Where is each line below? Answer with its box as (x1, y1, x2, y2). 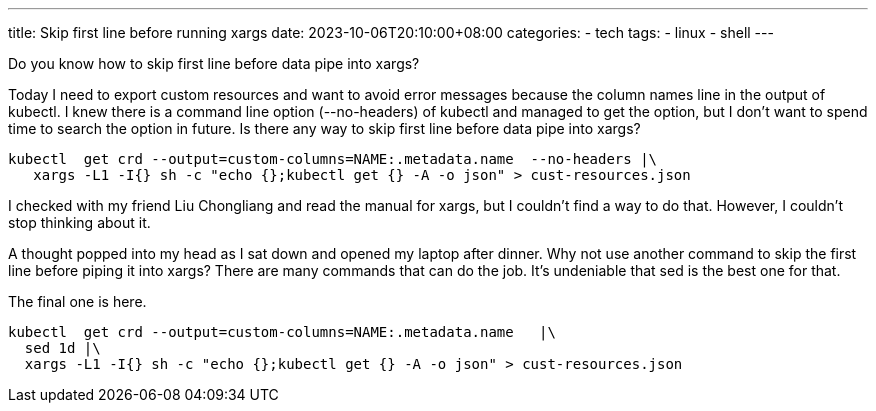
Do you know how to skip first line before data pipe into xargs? (8, 55, 420, 72)
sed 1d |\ (24, 340, 101, 356)
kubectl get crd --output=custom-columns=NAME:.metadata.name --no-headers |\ (8, 151, 658, 167)
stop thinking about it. (8, 214, 151, 231)
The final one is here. (8, 293, 147, 310)
